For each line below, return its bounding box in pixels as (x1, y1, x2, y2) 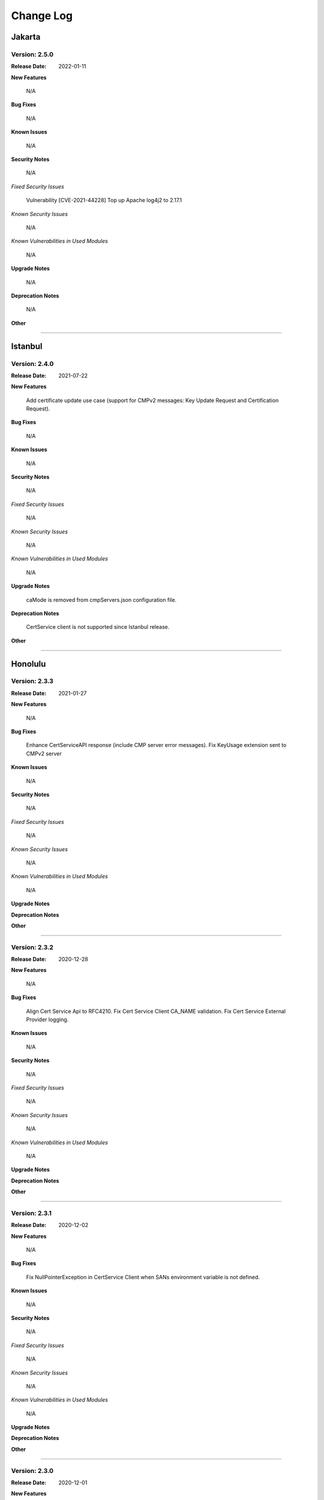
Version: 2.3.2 (11, 943, 54, 951)
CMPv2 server (26, 750, 62, 757)
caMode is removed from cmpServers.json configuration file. (26, 596, 177, 603)
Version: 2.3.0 (11, 1466, 54, 1475)
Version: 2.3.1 (11, 1209, 52, 1217)
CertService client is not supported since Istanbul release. (26, 623, 170, 631)
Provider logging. (26, 1016, 69, 1023)
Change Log (11, 9, 73, 22)
